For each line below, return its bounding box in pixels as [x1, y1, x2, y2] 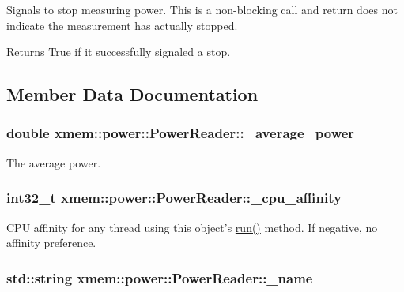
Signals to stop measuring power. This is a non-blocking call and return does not [6, 2, 398, 17]
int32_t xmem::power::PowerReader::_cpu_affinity [6, 188, 342, 208]
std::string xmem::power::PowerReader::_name [6, 268, 313, 287]
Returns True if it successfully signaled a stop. [6, 43, 231, 60]
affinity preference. [6, 234, 96, 251]
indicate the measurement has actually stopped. [6, 17, 238, 33]
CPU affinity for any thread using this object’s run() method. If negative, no [6, 219, 378, 235]
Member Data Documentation [6, 82, 259, 107]
